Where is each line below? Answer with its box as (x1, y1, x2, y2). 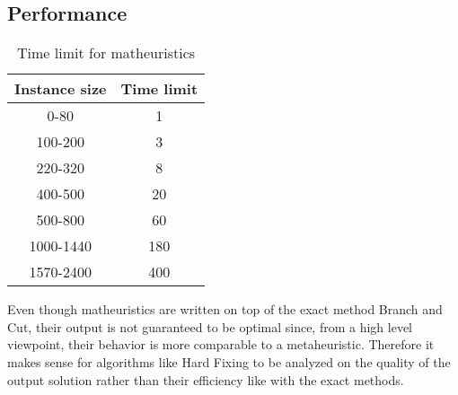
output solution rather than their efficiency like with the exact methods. (7, 370, 404, 389)
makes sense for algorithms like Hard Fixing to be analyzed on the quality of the (7, 352, 451, 371)
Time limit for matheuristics (17, 42, 196, 64)
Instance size (14, 78, 107, 100)
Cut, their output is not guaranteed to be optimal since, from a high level (7, 317, 413, 336)
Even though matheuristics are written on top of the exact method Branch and (7, 300, 443, 319)
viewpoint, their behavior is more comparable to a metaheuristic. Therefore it (7, 335, 435, 354)
